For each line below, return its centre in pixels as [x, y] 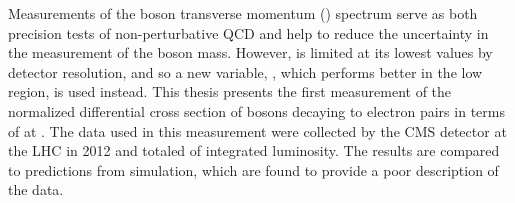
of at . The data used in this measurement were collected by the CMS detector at [257, 130]
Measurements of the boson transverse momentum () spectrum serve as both [243, 13]
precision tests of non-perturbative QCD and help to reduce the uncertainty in [248, 32]
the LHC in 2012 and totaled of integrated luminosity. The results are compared [254, 150]
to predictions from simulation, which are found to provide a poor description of [253, 169]
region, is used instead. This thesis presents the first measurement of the [230, 91]
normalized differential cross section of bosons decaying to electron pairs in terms [256, 110]
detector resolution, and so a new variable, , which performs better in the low [245, 71]
